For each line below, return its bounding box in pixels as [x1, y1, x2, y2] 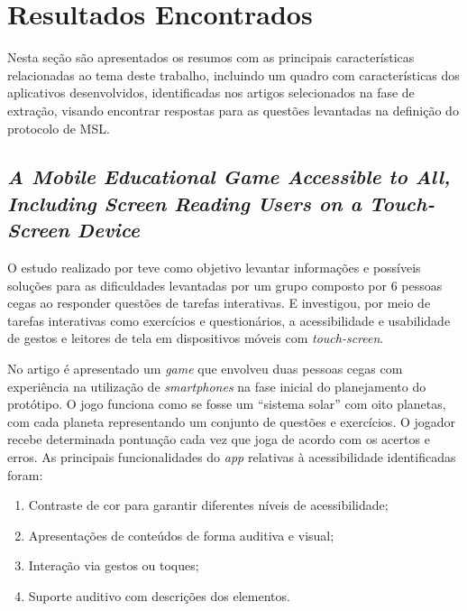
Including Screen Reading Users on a [7, 189, 362, 217]
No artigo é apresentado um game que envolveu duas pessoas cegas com [7, 359, 403, 378]
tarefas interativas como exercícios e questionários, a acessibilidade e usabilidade [7, 310, 451, 329]
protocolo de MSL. [7, 118, 110, 137]
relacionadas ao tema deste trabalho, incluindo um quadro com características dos [7, 65, 460, 84]
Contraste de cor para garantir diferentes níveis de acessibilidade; [28, 495, 389, 514]
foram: [7, 465, 43, 484]
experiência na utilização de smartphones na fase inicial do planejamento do [7, 376, 426, 395]
